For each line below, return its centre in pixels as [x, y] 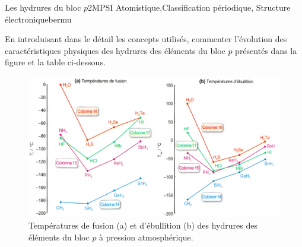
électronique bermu [38, 19]
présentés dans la [266, 50]
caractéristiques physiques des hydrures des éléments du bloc [115, 50]
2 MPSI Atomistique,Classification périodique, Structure [189, 7]
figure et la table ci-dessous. [55, 62]
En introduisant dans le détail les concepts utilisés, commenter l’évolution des [146, 39]
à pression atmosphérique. [146, 237]
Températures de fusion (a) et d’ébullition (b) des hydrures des [143, 225]
